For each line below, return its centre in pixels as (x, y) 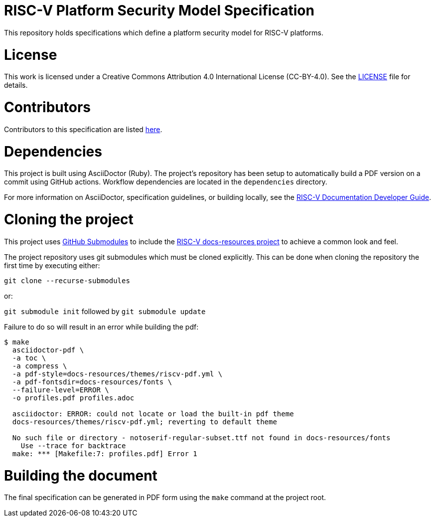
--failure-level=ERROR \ (61, 390)
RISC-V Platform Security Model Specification (159, 10)
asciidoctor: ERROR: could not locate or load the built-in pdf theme (153, 414)
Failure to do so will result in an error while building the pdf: (101, 327)
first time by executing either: (52, 265)
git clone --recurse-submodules (67, 280)
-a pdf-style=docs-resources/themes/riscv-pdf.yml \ (117, 374)
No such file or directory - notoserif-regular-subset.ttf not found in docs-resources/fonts (201, 437)
